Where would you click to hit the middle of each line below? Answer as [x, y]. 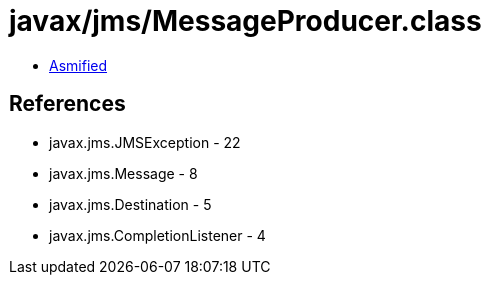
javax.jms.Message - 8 [123, 173]
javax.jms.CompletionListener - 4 [157, 235]
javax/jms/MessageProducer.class [245, 21]
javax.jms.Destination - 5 [130, 204]
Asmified [78, 65]
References [67, 104]
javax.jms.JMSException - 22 [145, 142]
